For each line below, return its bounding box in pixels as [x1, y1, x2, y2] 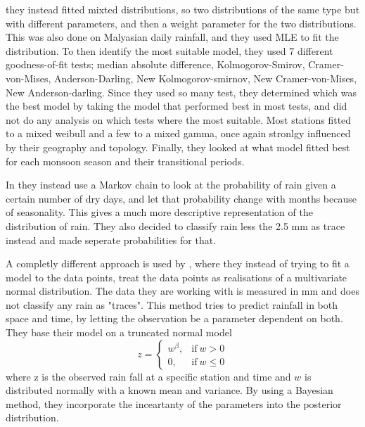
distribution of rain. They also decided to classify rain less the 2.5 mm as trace [6, 218, 345, 233]
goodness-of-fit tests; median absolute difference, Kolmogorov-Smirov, [6, 57, 305, 72]
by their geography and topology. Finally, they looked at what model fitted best [6, 139, 350, 154]
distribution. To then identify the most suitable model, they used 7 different [6, 43, 333, 58]
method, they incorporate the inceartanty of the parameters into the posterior [6, 396, 342, 411]
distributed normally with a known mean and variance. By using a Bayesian [6, 383, 333, 397]
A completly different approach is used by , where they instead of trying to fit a [6, 256, 350, 271]
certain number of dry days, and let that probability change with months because [6, 191, 357, 205]
